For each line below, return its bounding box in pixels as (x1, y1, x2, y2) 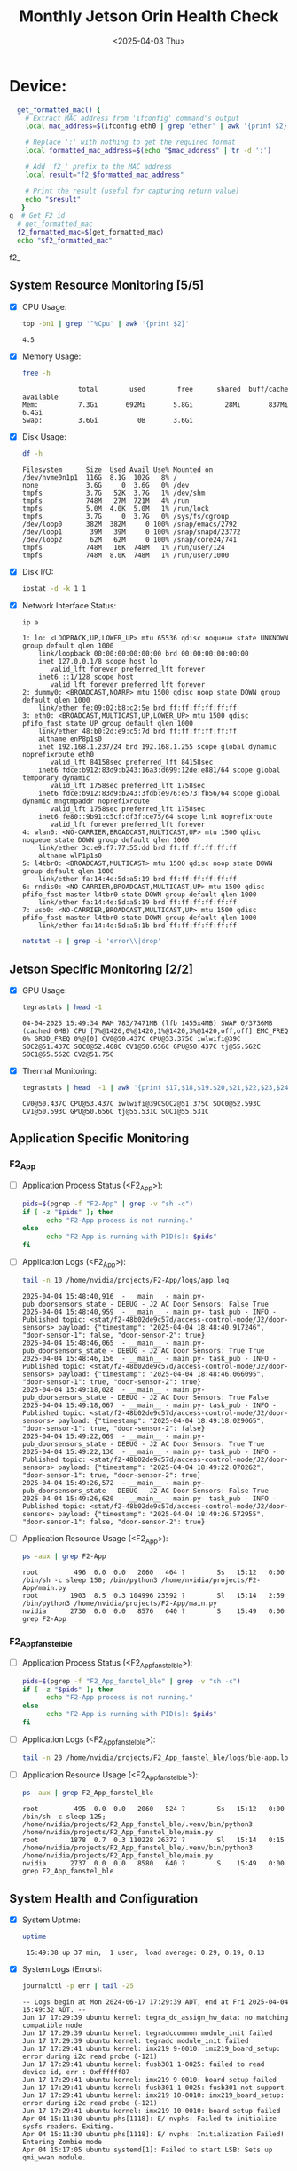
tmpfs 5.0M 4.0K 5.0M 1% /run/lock (21, 504, 210, 513)
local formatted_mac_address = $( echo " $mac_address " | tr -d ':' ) (25, 147, 272, 155)
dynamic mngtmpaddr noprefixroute (21, 797, 150, 806)
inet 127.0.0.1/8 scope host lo (38, 657, 158, 666)
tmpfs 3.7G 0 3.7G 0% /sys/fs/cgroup (21, 512, 230, 521)
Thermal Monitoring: (21, 1066, 98, 1077)
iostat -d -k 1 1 (21, 584, 87, 592)
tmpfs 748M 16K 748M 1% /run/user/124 (21, 543, 225, 552)
